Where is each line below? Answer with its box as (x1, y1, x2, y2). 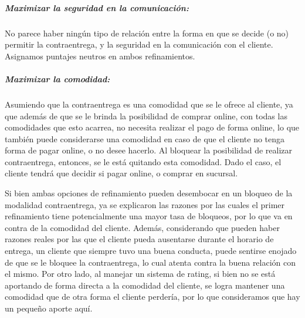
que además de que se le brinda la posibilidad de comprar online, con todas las (5, 109, 287, 122)
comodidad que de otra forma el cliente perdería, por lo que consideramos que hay (5, 290, 300, 303)
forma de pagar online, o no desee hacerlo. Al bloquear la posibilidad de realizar (5, 144, 293, 156)
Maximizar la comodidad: (5, 72, 110, 85)
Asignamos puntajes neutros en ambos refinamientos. (5, 49, 195, 62)
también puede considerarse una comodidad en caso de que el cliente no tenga (5, 132, 285, 145)
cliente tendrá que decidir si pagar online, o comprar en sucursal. (5, 167, 238, 179)
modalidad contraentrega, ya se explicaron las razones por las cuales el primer (5, 198, 285, 210)
